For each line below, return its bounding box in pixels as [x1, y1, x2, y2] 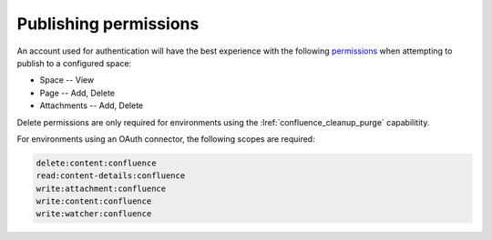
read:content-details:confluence [36, 171, 186, 181]
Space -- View [39, 75, 95, 85]
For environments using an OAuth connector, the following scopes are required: [16, 133, 315, 145]
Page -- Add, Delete [39, 87, 116, 98]
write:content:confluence [36, 196, 152, 206]
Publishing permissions [16, 14, 200, 34]
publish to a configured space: [16, 57, 132, 68]
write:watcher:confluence [36, 209, 152, 219]
